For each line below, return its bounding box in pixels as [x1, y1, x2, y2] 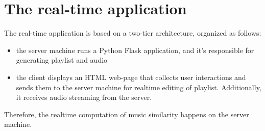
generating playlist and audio [16, 55, 108, 65]
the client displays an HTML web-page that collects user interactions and [16, 71, 246, 82]
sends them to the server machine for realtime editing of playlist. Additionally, [16, 82, 261, 92]
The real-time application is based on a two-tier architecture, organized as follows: [4, 28, 261, 38]
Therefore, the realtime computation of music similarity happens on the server [4, 109, 249, 119]
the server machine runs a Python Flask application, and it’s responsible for [16, 44, 254, 55]
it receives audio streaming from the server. [16, 92, 152, 102]
